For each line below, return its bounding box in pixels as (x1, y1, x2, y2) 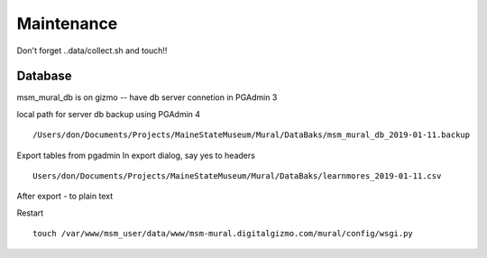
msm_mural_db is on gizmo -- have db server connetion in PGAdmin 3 (16, 92, 278, 103)
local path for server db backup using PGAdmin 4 (16, 108, 201, 119)
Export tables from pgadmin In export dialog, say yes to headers (16, 150, 256, 161)
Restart (16, 207, 44, 218)
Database (16, 69, 72, 84)
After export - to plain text (16, 190, 114, 202)
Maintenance (16, 14, 118, 33)
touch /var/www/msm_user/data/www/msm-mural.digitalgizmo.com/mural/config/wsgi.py (32, 228, 414, 239)
